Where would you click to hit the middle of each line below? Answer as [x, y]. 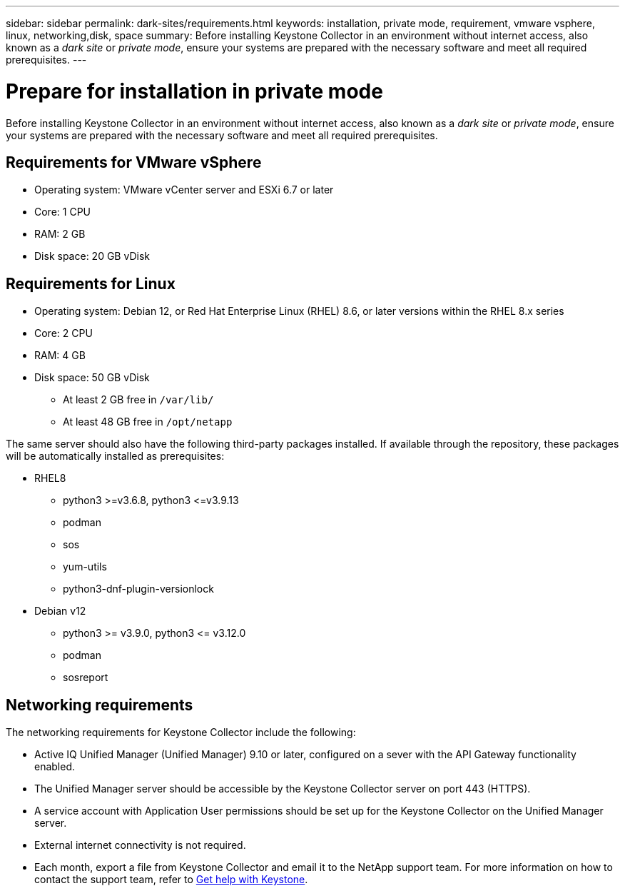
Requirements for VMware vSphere [134, 162]
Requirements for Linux [91, 283]
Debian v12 [60, 611]
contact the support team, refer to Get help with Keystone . [171, 880]
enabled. [55, 767]
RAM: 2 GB [60, 234]
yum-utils [85, 567]
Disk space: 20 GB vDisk [92, 256]
